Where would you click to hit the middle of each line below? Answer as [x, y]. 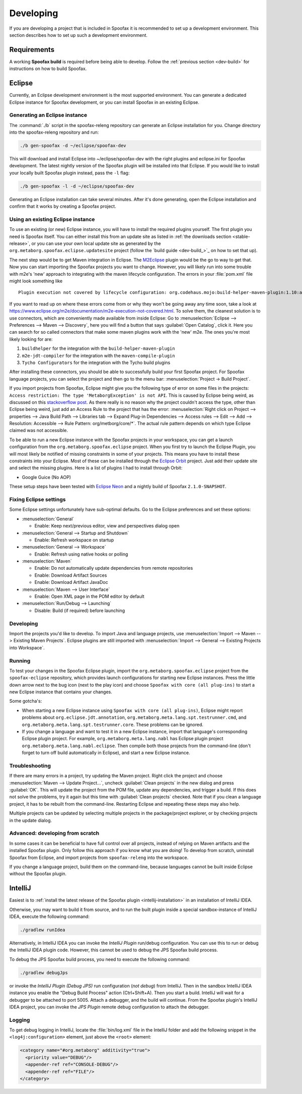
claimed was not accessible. [39, 431]
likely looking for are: [31, 339]
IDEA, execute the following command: [50, 917]
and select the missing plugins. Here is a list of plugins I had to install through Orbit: [96, 468]
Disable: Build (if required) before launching [80, 611]
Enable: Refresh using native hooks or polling [81, 554]
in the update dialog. [31, 820]
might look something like [36, 281]
